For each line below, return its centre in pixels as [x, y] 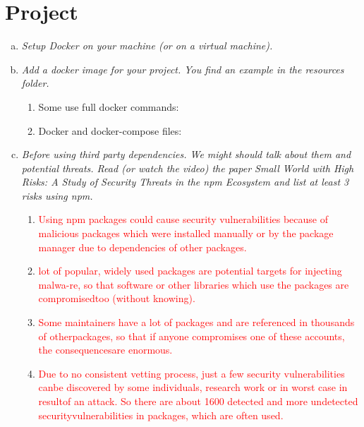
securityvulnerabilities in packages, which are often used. [161, 415]
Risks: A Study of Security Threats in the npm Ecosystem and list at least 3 [185, 182]
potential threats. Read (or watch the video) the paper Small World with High [188, 168]
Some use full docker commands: [109, 106]
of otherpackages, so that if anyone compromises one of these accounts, [192, 336]
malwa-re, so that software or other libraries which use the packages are [194, 284]
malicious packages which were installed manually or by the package [186, 233]
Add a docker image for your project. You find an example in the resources [183, 69]
